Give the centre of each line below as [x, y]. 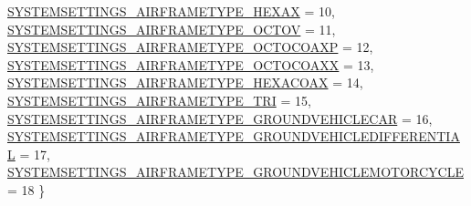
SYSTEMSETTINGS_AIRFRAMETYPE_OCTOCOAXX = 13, [191, 64]
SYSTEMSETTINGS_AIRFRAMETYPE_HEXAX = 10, [171, 11]
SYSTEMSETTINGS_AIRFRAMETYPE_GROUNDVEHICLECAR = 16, [220, 118]
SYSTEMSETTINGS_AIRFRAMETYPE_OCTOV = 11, [172, 29]
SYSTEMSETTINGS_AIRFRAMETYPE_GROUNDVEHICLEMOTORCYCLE [235, 172]
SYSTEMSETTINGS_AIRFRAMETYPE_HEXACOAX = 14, [185, 82]
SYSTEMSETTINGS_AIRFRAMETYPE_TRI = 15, [159, 100]
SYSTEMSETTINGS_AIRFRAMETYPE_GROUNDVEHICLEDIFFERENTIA [234, 136]
